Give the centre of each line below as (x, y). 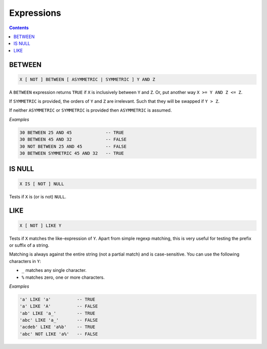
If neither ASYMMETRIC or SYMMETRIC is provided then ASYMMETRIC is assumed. (90, 110)
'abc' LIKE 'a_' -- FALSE (59, 320)
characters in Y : (25, 261)
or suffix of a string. (29, 245)
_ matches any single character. (54, 270)
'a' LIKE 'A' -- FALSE (59, 306)
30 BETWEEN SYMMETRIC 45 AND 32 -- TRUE (72, 153)
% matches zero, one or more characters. (63, 277)
